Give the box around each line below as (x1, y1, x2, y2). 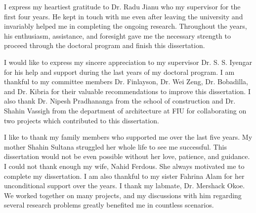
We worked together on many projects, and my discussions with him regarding (4, 190, 242, 200)
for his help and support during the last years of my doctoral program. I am (4, 66, 235, 77)
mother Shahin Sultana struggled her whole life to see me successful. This (4, 141, 227, 152)
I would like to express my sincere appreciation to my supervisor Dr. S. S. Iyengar (4, 56, 253, 67)
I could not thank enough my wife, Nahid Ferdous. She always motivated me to (4, 160, 245, 171)
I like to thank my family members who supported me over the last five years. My (4, 132, 253, 142)
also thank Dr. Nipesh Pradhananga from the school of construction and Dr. (4, 96, 236, 106)
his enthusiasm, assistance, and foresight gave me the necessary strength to (4, 30, 231, 41)
